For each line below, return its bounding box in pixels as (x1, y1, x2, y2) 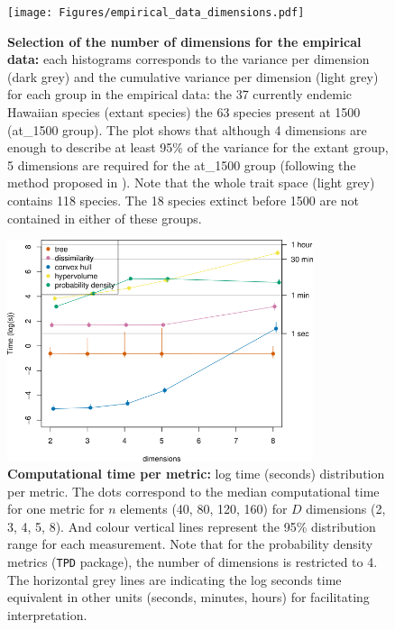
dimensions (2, (306, 499, 386, 518)
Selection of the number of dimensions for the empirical (7, 32, 362, 50)
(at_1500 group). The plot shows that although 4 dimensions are (7, 120, 367, 139)
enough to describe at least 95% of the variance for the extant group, (7, 138, 389, 157)
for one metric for (7, 499, 105, 518)
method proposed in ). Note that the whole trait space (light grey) (7, 173, 375, 192)
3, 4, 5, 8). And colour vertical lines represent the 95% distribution (7, 516, 376, 535)
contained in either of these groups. (7, 208, 202, 227)
